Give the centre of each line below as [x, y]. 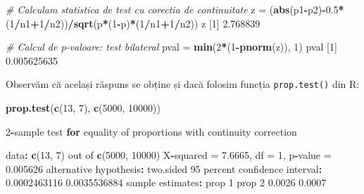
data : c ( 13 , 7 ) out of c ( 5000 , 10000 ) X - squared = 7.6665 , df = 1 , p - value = [169, 155]
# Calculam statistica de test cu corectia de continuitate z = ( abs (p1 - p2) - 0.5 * [175, 9]
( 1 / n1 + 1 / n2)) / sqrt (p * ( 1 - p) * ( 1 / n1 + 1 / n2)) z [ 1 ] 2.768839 [133, 23]
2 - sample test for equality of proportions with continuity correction [151, 131]
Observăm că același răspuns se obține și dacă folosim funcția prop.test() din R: [183, 84]
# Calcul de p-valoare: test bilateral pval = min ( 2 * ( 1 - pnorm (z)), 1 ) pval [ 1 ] [171, 47]
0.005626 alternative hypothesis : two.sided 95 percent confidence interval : [164, 168]
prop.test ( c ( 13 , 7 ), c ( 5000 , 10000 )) [83, 108]
